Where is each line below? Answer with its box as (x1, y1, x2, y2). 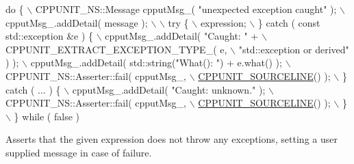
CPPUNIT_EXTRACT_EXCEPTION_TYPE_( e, (5, 42, 227, 56)
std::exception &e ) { (5, 29, 94, 43)
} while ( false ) (14, 109, 79, 123)
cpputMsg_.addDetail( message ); (5, 15, 148, 29)
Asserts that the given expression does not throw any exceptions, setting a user (5, 132, 338, 146)
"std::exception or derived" (238, 42, 349, 56)
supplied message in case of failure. (5, 145, 152, 159)
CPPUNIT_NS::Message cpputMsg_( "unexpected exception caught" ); (35, 2, 337, 16)
